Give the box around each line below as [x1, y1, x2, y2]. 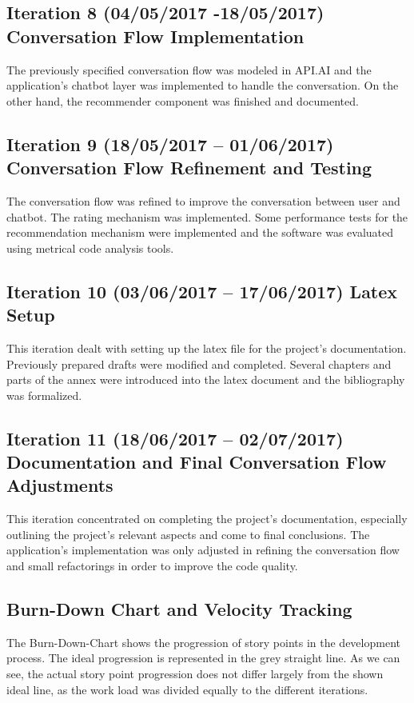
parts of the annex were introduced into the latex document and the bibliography [6, 371, 405, 388]
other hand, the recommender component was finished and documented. [6, 92, 359, 109]
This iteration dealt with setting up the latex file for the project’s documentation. [6, 339, 407, 356]
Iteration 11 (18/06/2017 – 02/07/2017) [6, 425, 344, 450]
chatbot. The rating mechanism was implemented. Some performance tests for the [6, 208, 408, 225]
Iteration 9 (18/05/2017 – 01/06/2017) [6, 131, 334, 156]
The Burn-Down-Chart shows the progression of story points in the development [6, 633, 400, 650]
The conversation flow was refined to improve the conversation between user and [6, 192, 400, 209]
